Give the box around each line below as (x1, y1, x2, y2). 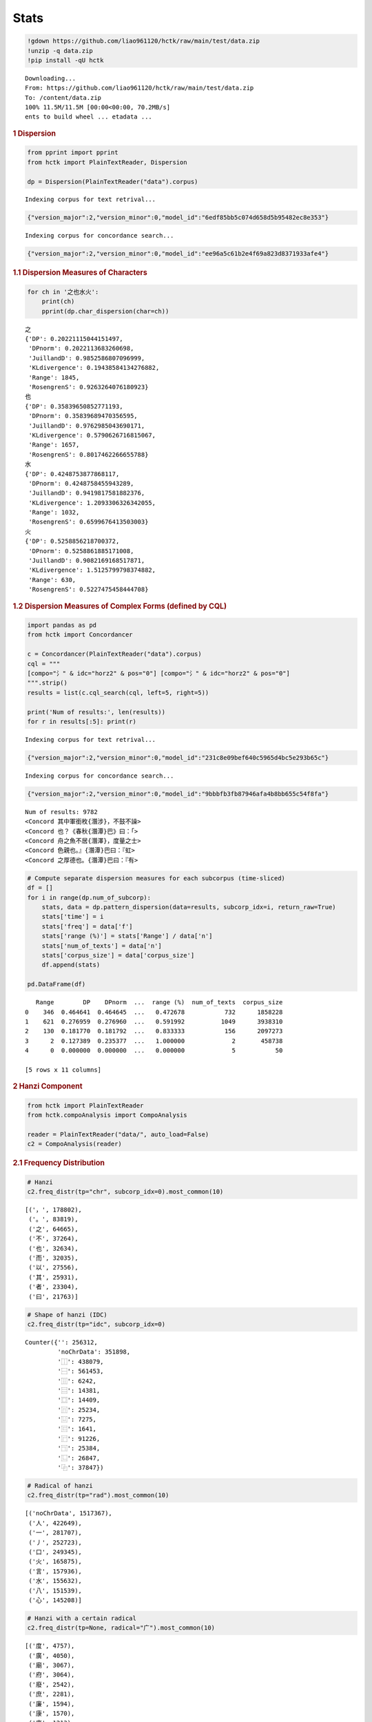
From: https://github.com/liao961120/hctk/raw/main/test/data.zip (25, 84, 254, 92)
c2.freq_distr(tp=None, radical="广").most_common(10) (27, 1624, 216, 1632)
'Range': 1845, (28, 373, 80, 382)
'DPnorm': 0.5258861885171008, (28, 547, 134, 554)
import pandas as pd (27, 621, 96, 630)
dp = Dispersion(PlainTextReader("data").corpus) (27, 178, 198, 185)
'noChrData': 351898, (57, 1348, 131, 1356)
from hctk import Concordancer (27, 631, 134, 639)
